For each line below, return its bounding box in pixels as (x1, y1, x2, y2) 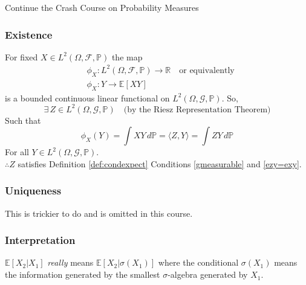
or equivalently (179, 66, 235, 75)
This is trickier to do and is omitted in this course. (5, 207, 193, 219)
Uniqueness (5, 183, 62, 198)
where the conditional (158, 256, 239, 269)
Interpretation (5, 232, 76, 248)
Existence (5, 27, 53, 42)
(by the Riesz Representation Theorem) (123, 105, 271, 114)
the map (111, 50, 143, 63)
